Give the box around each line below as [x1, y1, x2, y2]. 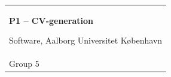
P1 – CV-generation [9, 14, 93, 26]
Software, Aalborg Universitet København [9, 34, 163, 47]
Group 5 [9, 57, 39, 70]
